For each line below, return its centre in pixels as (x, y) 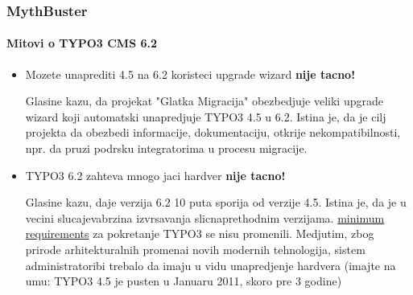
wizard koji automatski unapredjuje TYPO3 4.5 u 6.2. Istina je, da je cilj (206, 116)
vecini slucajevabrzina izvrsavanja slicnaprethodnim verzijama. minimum (205, 217)
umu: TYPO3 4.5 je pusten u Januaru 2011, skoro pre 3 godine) (184, 281)
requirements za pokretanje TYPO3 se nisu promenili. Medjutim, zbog (200, 234)
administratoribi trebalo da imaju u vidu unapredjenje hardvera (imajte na (211, 265)
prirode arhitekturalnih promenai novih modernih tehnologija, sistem (195, 249)
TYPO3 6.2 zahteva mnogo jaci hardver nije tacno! (155, 175)
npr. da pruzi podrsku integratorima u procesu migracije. (166, 148)
